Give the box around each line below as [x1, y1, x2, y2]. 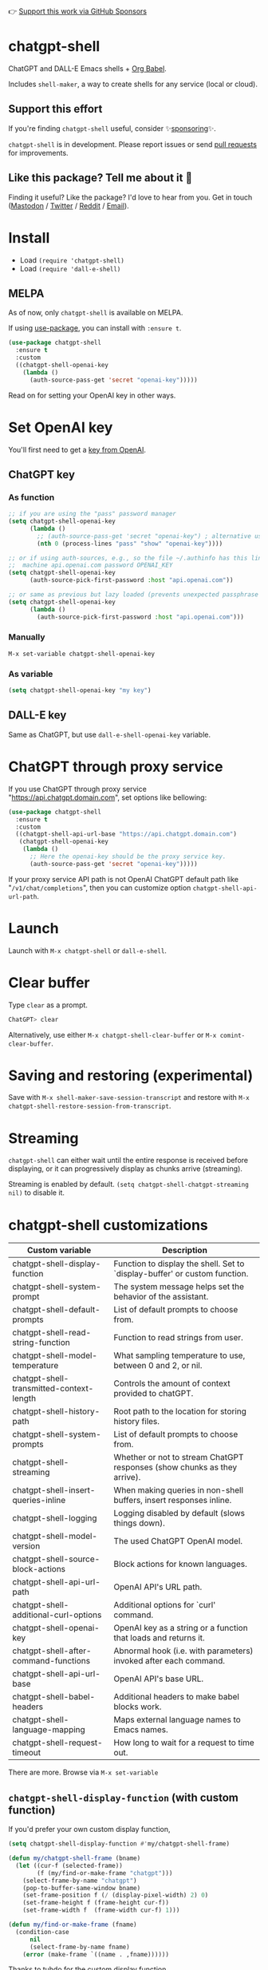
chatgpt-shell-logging [12, 1513, 97, 1524]
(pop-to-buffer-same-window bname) [22, 1884, 141, 1892]
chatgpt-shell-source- [12, 1553, 100, 1565]
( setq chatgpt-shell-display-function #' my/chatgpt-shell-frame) [8, 1840, 230, 1848]
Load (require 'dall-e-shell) [19, 263, 121, 273]
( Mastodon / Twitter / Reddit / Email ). [8, 200, 129, 210]
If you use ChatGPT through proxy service [8, 784, 148, 793]
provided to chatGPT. [113, 1388, 194, 1399]
